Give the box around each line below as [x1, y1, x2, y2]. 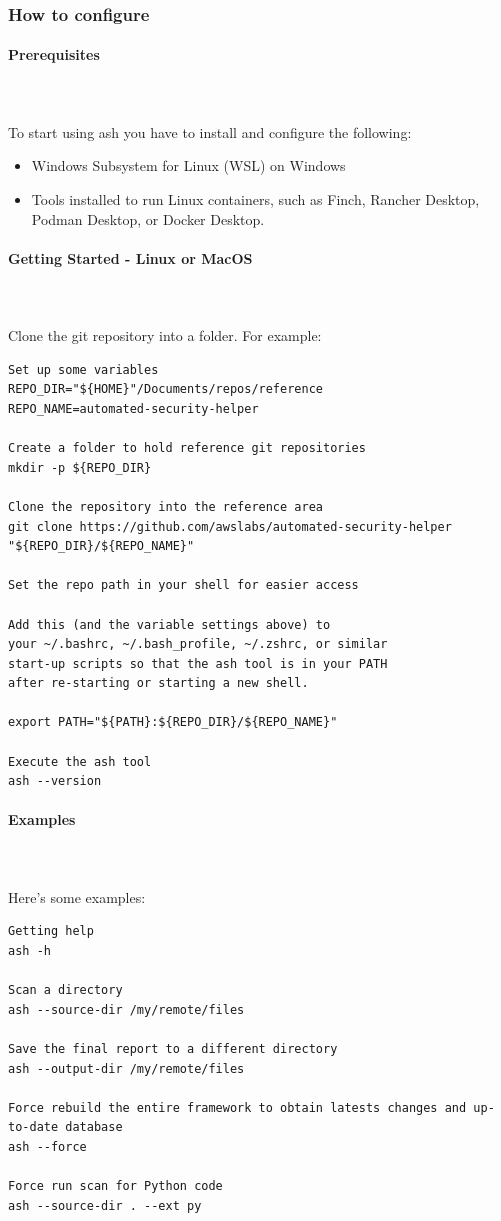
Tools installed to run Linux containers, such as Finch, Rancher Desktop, [31, 189, 480, 210]
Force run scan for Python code [8, 1179, 223, 1194]
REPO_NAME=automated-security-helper [8, 401, 259, 416]
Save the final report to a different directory [8, 1041, 338, 1056]
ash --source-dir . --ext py [8, 1198, 202, 1213]
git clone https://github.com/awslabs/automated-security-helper [8, 519, 452, 534]
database [65, 1120, 123, 1135]
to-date [8, 1120, 59, 1135]
